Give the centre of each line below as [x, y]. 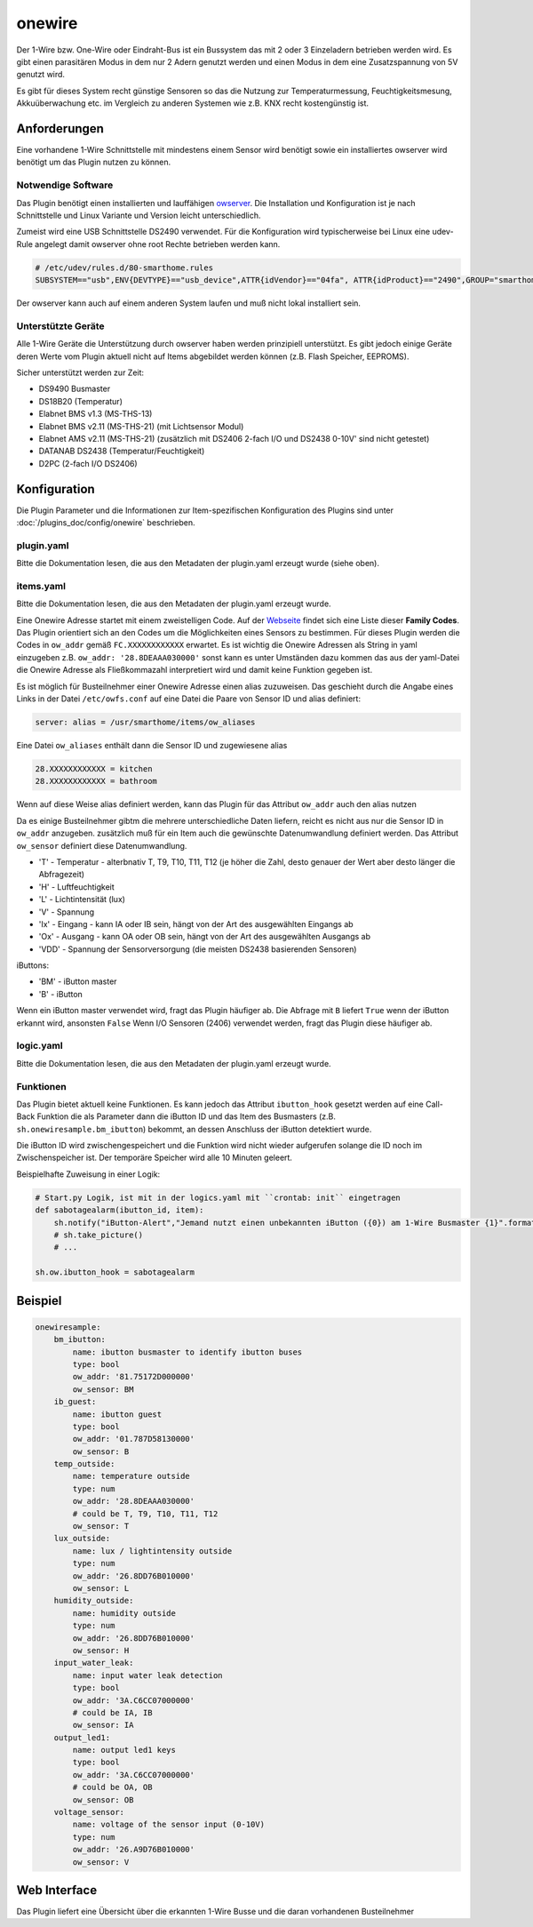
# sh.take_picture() [99, 1235]
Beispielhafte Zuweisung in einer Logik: [88, 1174]
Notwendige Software [65, 185]
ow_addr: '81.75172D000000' [134, 1377]
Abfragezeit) [61, 875]
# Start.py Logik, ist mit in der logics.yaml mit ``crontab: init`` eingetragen [218, 1197]
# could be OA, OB [112, 1787]
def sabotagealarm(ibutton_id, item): [119, 1210]
